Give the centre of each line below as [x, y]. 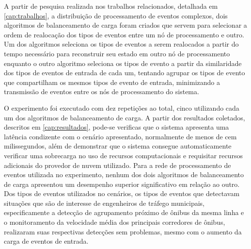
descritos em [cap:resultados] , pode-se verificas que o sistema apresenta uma [117, 127]
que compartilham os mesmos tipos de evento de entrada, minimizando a [112, 82]
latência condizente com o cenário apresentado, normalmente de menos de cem [120, 136]
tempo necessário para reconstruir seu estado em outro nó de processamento [117, 53]
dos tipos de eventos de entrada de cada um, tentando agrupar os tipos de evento [125, 73]
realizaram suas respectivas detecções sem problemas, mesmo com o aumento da [123, 231]
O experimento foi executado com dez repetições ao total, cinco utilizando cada [122, 108]
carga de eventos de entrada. [46, 241]
